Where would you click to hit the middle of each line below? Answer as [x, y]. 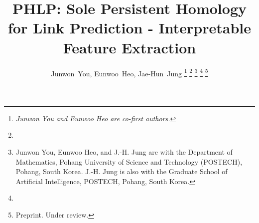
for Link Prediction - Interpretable [129, 28]
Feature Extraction [129, 47]
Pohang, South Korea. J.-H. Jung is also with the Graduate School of [122, 171]
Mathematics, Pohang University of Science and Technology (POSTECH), [129, 161]
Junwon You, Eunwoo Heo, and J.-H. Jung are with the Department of [124, 151]
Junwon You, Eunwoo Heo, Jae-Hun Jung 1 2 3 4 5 [129, 72]
